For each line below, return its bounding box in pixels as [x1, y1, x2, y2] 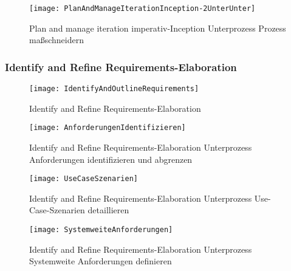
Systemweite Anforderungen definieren [29, 255, 172, 267]
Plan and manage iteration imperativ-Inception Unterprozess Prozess [29, 21, 286, 34]
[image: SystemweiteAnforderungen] [29, 225, 173, 234]
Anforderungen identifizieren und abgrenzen [29, 153, 193, 165]
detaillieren [87, 204, 129, 216]
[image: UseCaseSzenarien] [29, 174, 138, 184]
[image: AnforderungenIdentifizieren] [29, 123, 186, 132]
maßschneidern [29, 33, 84, 46]
